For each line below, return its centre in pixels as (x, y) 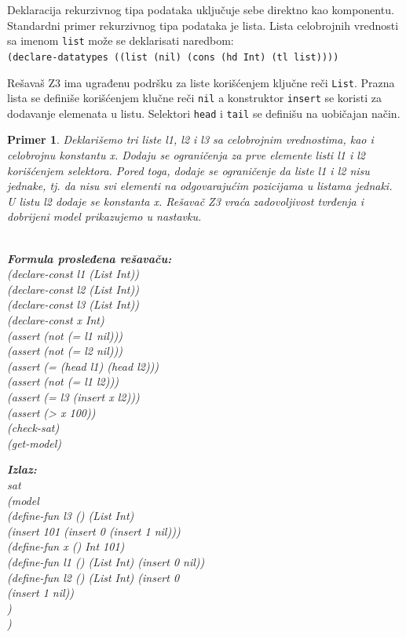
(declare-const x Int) (56, 320)
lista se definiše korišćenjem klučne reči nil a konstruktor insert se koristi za (194, 98)
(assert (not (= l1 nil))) (65, 335)
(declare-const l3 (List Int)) (73, 304)
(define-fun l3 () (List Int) (71, 516)
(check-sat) (33, 428)
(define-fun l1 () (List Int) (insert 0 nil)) (106, 561)
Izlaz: (22, 469)
